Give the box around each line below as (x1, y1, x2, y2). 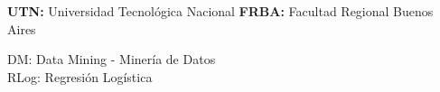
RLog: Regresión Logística (7, 67, 153, 86)
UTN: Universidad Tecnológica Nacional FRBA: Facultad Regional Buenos (7, 2, 434, 20)
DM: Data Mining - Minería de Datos (7, 50, 216, 69)
